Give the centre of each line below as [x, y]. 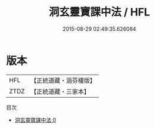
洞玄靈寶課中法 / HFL [99, 12]
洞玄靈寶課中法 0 [35, 120]
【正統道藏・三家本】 [60, 91]
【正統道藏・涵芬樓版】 [63, 80]
